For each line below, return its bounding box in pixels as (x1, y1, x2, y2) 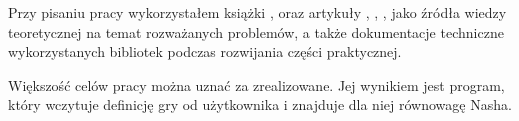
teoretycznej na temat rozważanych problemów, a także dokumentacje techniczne (8, 21, 504, 42)
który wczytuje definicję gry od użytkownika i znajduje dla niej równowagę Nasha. (8, 94, 512, 115)
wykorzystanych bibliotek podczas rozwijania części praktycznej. (8, 41, 402, 62)
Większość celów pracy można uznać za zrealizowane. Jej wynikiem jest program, (8, 74, 505, 95)
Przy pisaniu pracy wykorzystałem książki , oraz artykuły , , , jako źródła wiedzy (8, 2, 507, 22)
